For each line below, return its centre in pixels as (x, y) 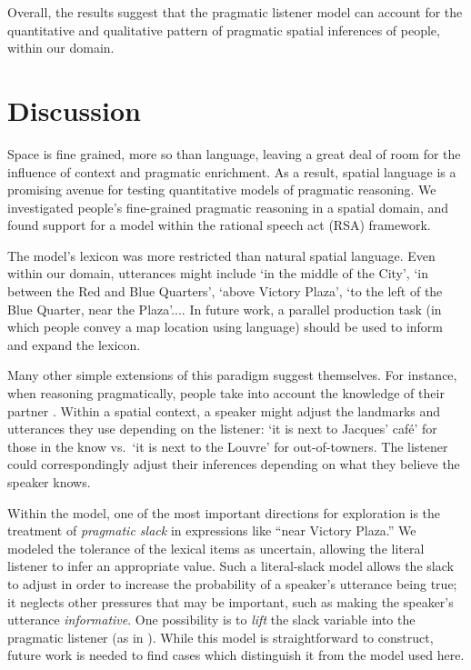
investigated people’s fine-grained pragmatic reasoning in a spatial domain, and (228, 207)
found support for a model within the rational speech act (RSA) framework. (219, 225)
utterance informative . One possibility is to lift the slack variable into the (211, 620)
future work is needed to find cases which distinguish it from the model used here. (236, 655)
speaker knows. (49, 482)
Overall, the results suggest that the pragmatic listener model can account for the (235, 12)
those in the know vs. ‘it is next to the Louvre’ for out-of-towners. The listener (228, 446)
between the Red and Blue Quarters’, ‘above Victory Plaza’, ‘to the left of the (225, 291)
